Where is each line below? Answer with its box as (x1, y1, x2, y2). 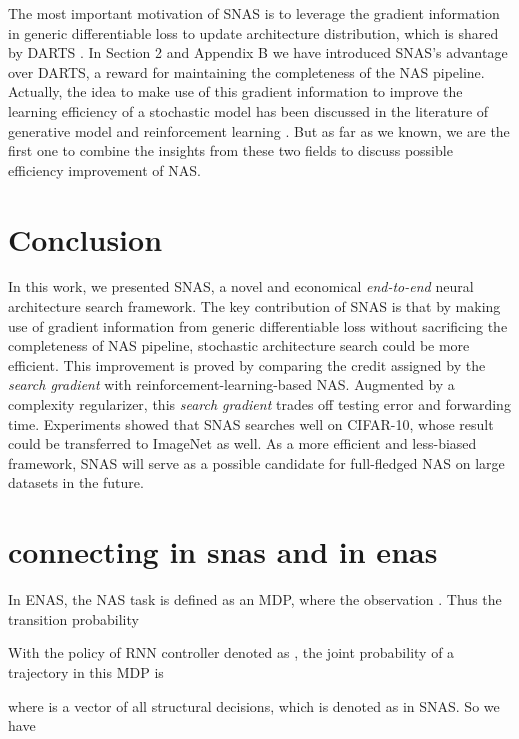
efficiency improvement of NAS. (8, 159, 201, 180)
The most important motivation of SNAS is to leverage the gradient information (8, 3, 500, 23)
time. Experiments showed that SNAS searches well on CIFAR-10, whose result (8, 413, 494, 434)
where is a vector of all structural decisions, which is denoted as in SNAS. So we (8, 695, 500, 716)
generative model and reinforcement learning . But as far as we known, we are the (8, 120, 510, 141)
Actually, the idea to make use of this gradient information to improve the (8, 81, 463, 102)
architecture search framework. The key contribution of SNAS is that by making (8, 296, 501, 317)
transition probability (8, 608, 139, 629)
